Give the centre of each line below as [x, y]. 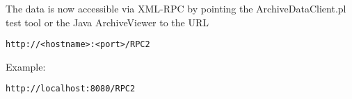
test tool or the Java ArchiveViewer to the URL [107, 22]
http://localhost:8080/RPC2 [71, 89]
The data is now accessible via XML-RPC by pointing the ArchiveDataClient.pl [176, 8]
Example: [26, 66]
